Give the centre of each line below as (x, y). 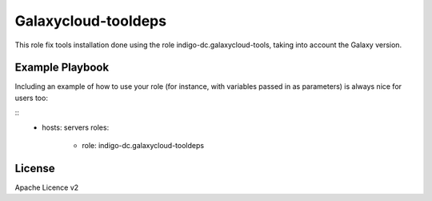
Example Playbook (62, 68)
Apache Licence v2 (47, 187)
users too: (31, 98)
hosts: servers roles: (76, 127)
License (35, 168)
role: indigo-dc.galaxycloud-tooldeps (143, 146)
